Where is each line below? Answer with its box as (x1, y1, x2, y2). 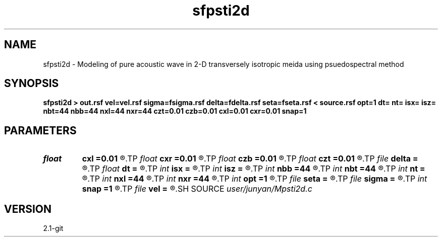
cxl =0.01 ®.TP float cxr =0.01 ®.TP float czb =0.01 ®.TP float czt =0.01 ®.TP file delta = (82, 153, 418, 164)
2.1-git (43, 224, 64, 233)
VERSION (4, 202, 52, 215)
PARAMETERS (4, 124, 77, 137)
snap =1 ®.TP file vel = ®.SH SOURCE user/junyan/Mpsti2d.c (82, 184, 312, 194)
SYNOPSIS (4, 77, 59, 90)
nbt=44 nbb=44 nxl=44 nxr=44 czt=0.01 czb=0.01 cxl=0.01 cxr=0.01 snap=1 (43, 107, 307, 116)
